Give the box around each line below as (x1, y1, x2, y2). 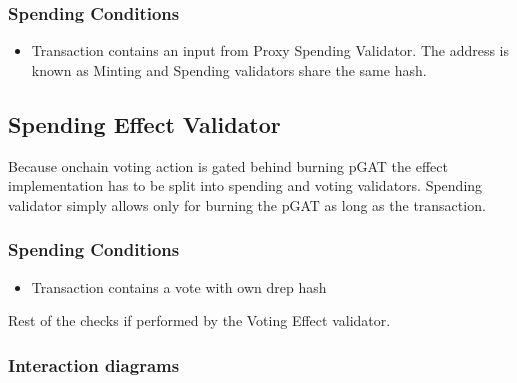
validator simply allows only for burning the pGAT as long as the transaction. (8, 194, 486, 215)
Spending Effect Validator (8, 108, 281, 139)
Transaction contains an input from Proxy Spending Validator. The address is (31, 40, 510, 61)
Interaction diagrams (8, 352, 180, 377)
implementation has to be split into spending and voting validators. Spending (8, 175, 483, 196)
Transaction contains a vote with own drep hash (31, 276, 327, 297)
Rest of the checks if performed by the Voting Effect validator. (8, 310, 391, 331)
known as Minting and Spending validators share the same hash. (31, 59, 427, 80)
